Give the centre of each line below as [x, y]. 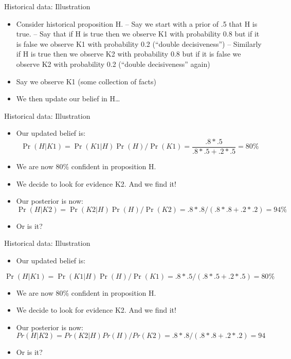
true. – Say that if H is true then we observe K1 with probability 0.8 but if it [138, 34]
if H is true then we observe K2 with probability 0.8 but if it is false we [129, 54]
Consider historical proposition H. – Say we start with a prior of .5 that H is [137, 23]
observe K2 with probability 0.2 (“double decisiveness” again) [113, 64]
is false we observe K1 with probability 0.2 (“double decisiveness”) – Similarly [139, 43]
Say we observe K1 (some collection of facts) [86, 81]
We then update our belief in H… [68, 98]
